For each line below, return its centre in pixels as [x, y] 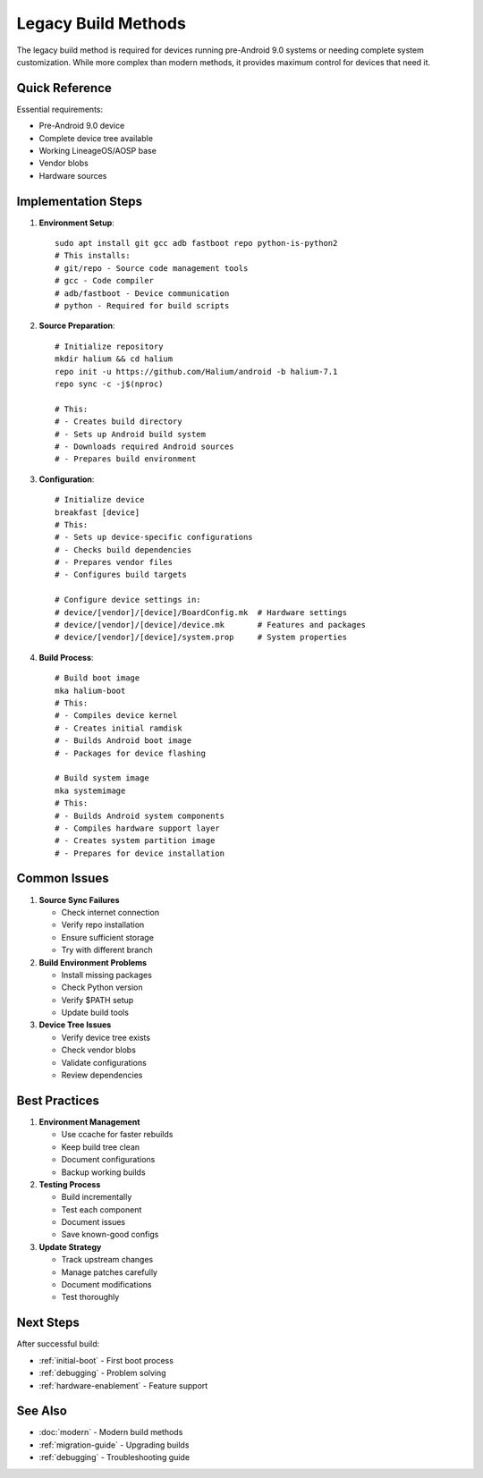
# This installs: [93, 256]
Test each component [102, 1209]
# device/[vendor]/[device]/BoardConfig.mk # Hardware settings [201, 612]
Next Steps [48, 1323]
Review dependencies [102, 1075]
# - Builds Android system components [140, 815]
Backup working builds [104, 1172]
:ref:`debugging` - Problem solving [102, 1373]
